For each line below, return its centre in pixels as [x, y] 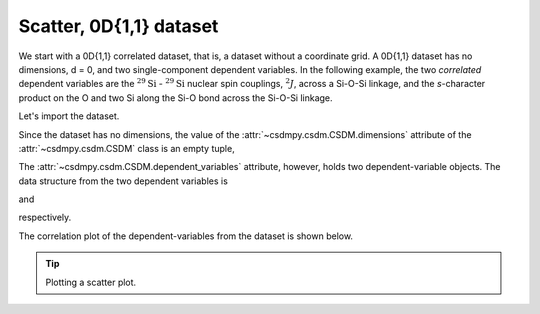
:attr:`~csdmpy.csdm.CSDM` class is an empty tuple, [126, 148]
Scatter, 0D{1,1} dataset [118, 26]
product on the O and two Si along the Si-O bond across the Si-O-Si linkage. [176, 97]
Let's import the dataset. [69, 116]
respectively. [45, 217]
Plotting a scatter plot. [91, 282]
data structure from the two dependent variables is [123, 181]
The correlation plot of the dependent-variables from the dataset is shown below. [186, 236]
